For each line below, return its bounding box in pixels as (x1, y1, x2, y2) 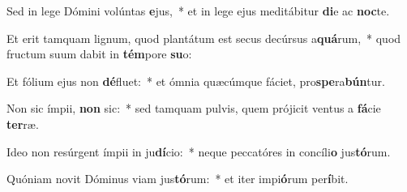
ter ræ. (6, 115, 39, 132)
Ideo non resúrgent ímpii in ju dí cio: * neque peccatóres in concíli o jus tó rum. (6, 143, 391, 160)
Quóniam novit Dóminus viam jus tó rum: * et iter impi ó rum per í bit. (6, 170, 349, 187)
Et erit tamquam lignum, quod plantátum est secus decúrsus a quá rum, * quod (6, 29, 401, 46)
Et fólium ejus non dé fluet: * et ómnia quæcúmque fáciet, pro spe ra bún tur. (6, 72, 385, 89)
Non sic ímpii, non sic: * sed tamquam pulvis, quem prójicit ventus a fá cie (6, 100, 381, 117)
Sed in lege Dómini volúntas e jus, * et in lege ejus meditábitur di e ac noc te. (6, 2, 390, 19)
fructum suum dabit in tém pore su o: (6, 45, 192, 62)
